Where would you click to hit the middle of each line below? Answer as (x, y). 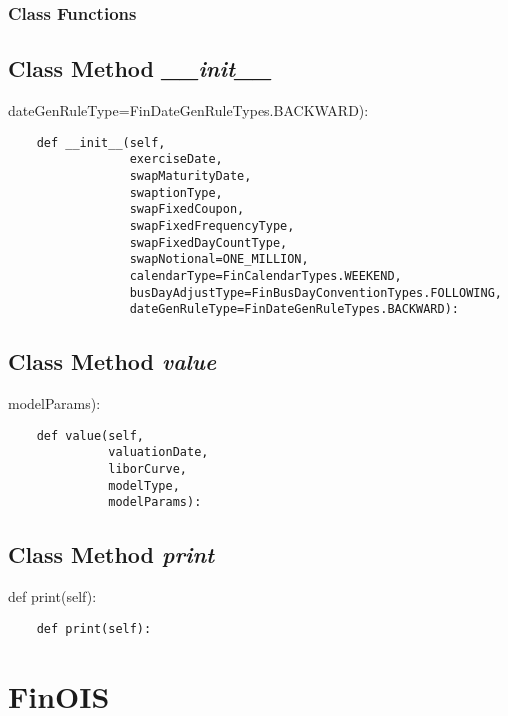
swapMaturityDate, (190, 175)
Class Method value (112, 361)
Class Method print (111, 554)
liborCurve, (147, 468)
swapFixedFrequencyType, (212, 225)
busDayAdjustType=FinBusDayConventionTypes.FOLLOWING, (315, 292)
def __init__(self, (101, 142)
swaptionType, (176, 192)
